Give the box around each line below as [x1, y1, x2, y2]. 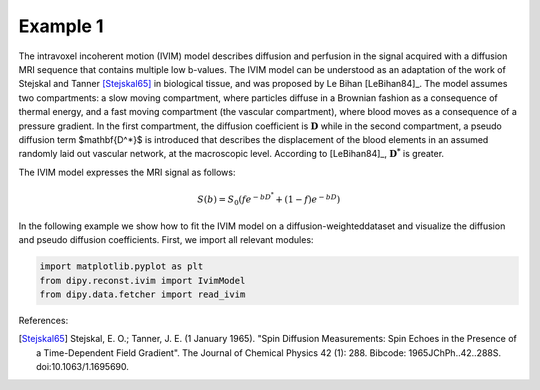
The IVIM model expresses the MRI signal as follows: [18, 166, 236, 178]
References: [18, 314, 69, 326]
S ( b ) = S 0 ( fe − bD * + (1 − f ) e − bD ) [196, 190, 341, 208]
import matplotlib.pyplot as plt [39, 261, 204, 272]
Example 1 [18, 15, 104, 37]
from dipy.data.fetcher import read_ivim [39, 288, 246, 300]
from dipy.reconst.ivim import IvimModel [39, 275, 246, 286]
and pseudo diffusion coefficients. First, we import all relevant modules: [18, 234, 314, 246]
